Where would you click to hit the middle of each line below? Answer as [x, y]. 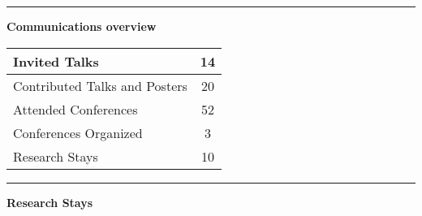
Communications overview [82, 26]
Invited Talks [56, 61]
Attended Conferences [75, 109]
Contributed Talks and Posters [100, 85]
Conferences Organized [78, 132]
